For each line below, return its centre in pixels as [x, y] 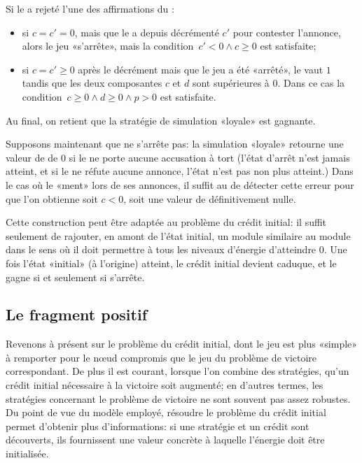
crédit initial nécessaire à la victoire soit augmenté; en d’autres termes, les [165, 385]
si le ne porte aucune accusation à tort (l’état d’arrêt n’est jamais [209, 157]
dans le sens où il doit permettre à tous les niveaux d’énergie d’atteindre [161, 249]
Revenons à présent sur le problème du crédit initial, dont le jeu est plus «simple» [182, 344]
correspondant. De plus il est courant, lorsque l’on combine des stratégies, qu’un [177, 371]
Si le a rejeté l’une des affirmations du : [90, 8]
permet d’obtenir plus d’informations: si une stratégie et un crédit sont [158, 426]
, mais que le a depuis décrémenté [147, 32]
